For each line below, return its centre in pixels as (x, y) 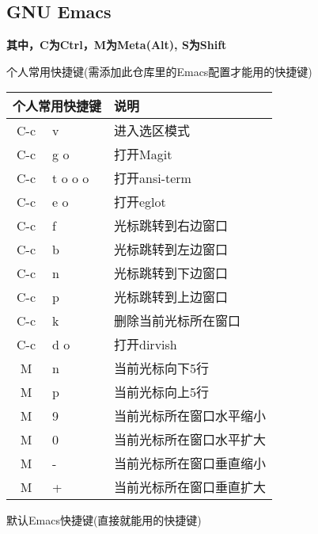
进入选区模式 (152, 131)
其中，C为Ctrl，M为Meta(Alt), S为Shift (117, 45)
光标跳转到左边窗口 (171, 250)
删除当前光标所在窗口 (178, 321)
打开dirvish (146, 345)
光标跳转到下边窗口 (171, 273)
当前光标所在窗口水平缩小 (190, 416)
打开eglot (140, 202)
